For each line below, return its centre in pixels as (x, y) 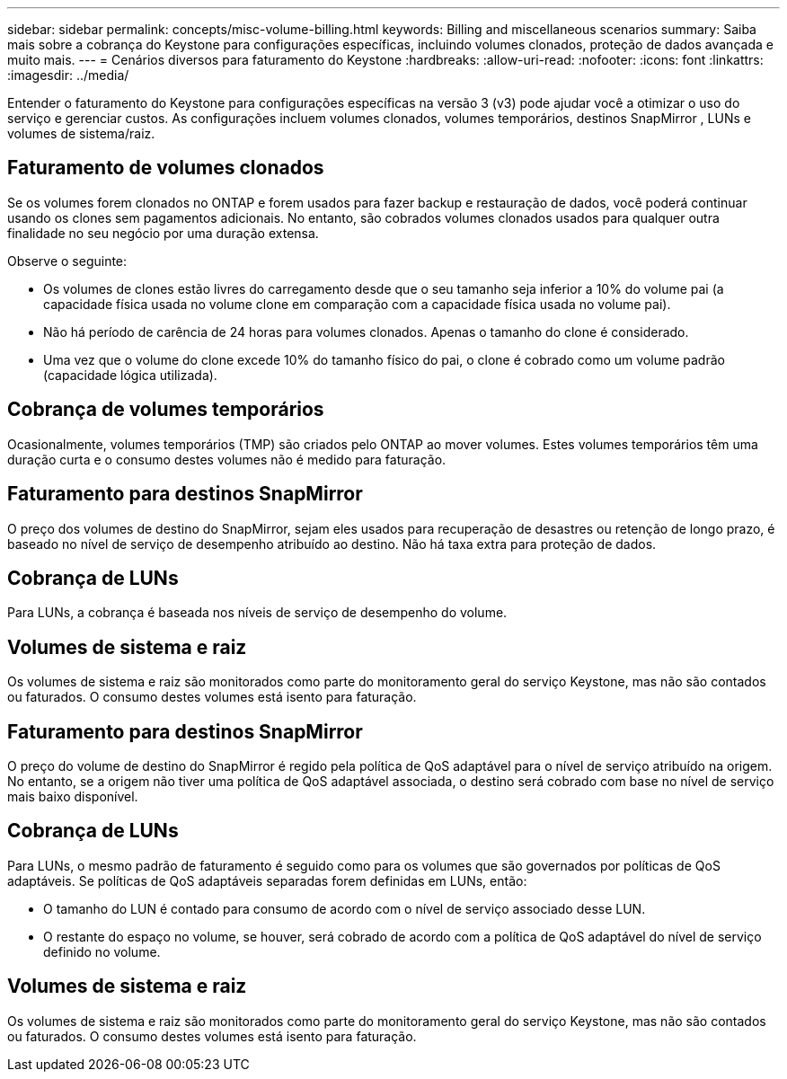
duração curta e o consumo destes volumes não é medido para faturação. (227, 459)
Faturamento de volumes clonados (166, 168)
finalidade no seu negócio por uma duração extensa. (163, 233)
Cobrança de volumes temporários (166, 410)
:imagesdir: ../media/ (68, 75)
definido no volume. (102, 951)
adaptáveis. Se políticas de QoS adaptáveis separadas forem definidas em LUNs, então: (267, 880)
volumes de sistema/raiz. (81, 133)
